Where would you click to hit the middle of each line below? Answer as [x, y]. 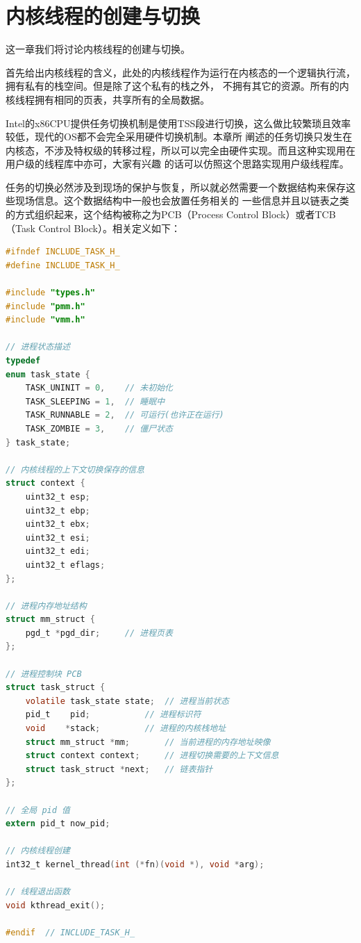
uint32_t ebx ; [58, 524]
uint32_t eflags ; [65, 565]
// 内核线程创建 [38, 851]
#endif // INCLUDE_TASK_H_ [70, 932]
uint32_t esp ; [58, 497]
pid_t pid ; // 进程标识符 [113, 715]
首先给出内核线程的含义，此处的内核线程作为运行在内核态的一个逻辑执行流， [180, 72]
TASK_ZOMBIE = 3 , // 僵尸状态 [99, 428]
